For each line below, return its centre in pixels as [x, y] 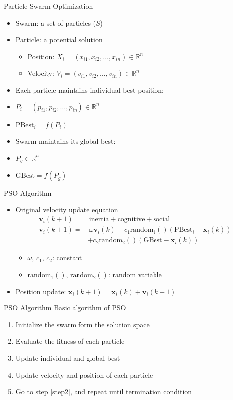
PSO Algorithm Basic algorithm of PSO [65, 308]
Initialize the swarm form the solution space [82, 324]
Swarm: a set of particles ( [56, 23]
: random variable [135, 274]
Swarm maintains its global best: [66, 141]
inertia [99, 220]
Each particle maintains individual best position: [90, 89]
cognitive [131, 220]
